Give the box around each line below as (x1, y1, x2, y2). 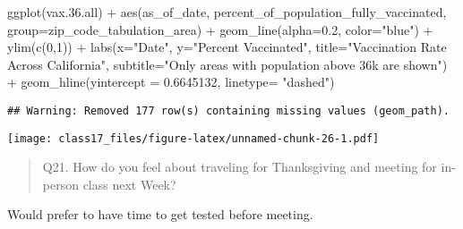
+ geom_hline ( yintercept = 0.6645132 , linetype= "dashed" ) (7, 72, 335, 91)
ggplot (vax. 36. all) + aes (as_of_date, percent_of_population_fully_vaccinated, (7, 3, 447, 21)
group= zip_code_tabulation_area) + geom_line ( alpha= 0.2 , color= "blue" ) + (7, 20, 433, 38)
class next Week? (82, 174, 176, 193)
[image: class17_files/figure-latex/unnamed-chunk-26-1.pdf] (7, 131, 380, 145)
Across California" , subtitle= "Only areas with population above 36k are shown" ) (7, 55, 448, 73)
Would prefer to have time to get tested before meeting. (7, 205, 313, 224)
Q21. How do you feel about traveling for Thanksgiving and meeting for (42, 157, 437, 176)
